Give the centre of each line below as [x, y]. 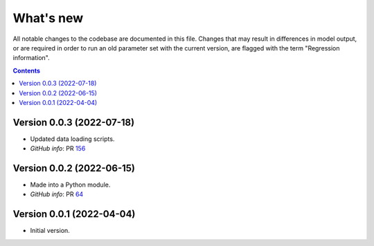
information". [31, 58]
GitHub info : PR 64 [57, 194]
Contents [27, 70]
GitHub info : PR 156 [58, 149]
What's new [48, 18]
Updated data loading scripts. [72, 139]
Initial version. [50, 231]
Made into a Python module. [70, 185]
